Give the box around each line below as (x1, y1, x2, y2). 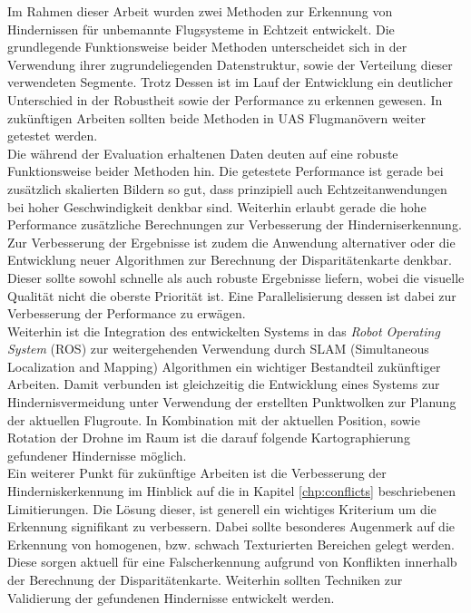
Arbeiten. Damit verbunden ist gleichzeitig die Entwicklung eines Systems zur (7, 375, 440, 394)
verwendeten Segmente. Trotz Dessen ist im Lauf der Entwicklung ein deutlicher (7, 73, 453, 92)
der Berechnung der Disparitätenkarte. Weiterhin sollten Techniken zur (7, 570, 403, 589)
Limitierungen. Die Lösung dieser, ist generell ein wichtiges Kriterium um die (7, 499, 437, 518)
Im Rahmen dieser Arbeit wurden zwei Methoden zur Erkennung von (7, 2, 393, 20)
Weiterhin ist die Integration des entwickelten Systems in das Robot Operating (7, 321, 440, 340)
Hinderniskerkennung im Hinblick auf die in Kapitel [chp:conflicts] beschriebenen (7, 482, 456, 501)
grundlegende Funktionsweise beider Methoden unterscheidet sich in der (7, 37, 407, 56)
